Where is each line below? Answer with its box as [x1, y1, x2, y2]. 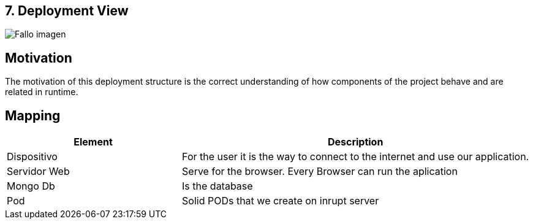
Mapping [5, 107, 61, 123]
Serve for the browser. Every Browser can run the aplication [182, 165, 458, 178]
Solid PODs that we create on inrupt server [182, 195, 379, 207]
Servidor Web [7, 165, 70, 178]
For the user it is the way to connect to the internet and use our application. [182, 150, 529, 163]
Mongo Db [7, 180, 55, 193]
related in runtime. [5, 87, 78, 98]
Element [74, 136, 113, 149]
